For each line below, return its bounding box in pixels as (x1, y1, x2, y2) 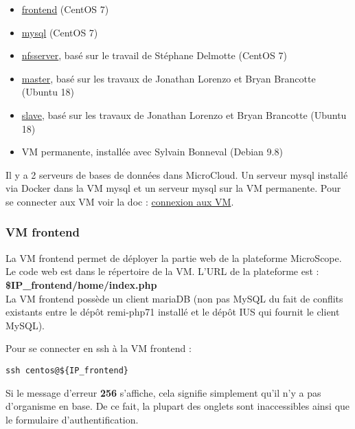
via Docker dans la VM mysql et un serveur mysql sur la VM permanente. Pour (5, 181, 341, 195)
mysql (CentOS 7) (21, 25, 98, 39)
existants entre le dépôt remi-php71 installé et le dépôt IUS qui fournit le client (5, 305, 340, 319)
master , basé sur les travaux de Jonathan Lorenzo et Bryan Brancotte (21, 71, 316, 85)
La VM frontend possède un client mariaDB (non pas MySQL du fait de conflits (5, 291, 343, 305)
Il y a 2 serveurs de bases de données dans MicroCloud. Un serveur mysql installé (5, 167, 348, 181)
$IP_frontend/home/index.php (5, 277, 157, 291)
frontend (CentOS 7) (21, 2, 109, 16)
